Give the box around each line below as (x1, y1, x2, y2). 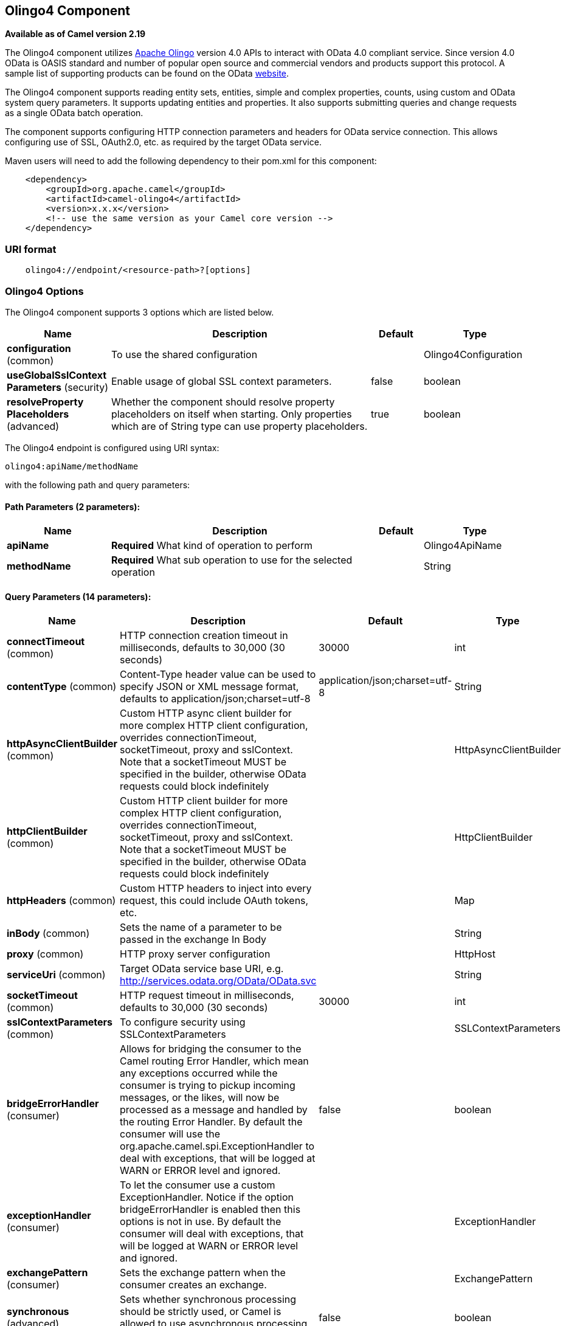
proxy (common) (7, 948, 84, 961)
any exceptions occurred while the (120, 1067, 278, 1080)
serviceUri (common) (7, 969, 106, 981)
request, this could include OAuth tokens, (120, 894, 309, 907)
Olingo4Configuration (424, 348, 523, 361)
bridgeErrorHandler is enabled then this (120, 1203, 301, 1216)
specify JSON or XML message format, (120, 680, 299, 693)
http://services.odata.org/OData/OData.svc (120, 975, 317, 987)
